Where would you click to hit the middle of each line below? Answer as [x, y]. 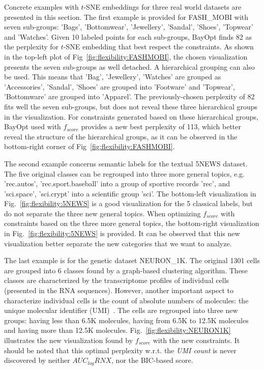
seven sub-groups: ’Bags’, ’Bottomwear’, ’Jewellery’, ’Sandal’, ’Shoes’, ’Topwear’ [129, 27]
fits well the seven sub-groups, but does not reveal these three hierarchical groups [131, 106]
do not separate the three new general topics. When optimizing [102, 213]
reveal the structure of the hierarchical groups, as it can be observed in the [121, 136]
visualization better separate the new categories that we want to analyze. [118, 243]
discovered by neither [37, 360]
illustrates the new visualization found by [69, 340]
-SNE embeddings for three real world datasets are [163, 7]
